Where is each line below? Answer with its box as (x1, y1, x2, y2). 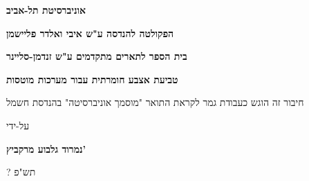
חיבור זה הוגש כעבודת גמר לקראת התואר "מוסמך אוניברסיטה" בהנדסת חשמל (6, 95, 304, 109)
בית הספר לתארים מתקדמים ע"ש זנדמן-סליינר (6, 49, 187, 63)
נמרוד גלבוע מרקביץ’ (6, 141, 86, 156)
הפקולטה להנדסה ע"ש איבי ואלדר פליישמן (6, 25, 174, 40)
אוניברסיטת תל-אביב (6, 3, 86, 17)
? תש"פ (6, 164, 36, 179)
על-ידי (6, 118, 30, 132)
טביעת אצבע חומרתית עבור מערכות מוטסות (6, 72, 178, 86)
